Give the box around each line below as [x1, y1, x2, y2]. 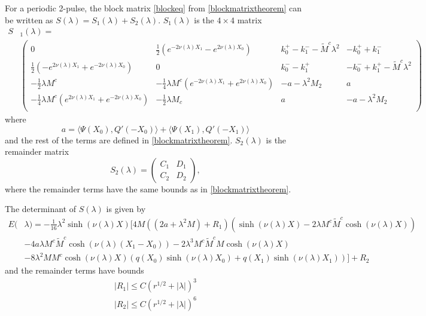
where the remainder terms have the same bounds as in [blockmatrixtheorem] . [5, 182, 291, 195]
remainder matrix [5, 145, 69, 158]
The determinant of [5, 203, 77, 215]
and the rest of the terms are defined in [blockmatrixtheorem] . [5, 133, 233, 146]
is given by [106, 203, 146, 215]
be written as [5, 13, 53, 26]
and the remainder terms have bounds [5, 264, 144, 277]
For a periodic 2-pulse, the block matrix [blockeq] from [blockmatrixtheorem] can [5, 2, 302, 14]
